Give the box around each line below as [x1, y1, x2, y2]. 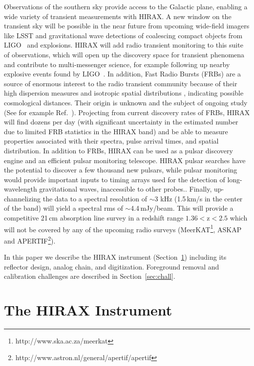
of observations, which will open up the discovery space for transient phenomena [4, 49, 245, 59]
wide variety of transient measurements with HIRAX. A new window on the [4, 11, 232, 21]
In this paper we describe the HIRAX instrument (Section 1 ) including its [4, 252, 227, 262]
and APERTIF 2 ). [4, 234, 56, 245]
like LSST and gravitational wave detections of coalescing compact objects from [4, 30, 243, 40]
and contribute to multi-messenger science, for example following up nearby [4, 59, 230, 69]
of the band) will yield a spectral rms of [4, 203, 123, 213]
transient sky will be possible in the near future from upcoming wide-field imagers [4, 21, 250, 31]
